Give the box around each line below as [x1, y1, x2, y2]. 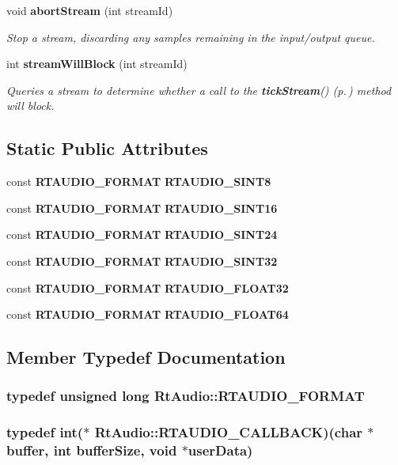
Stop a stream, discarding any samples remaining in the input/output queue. [6, 28, 375, 45]
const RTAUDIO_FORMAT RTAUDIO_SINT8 [6, 173, 271, 190]
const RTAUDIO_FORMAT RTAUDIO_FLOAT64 [6, 306, 289, 323]
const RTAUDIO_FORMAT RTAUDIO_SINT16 [6, 199, 278, 216]
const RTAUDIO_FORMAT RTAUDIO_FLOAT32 [6, 279, 289, 296]
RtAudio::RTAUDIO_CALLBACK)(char [94, 422, 363, 442]
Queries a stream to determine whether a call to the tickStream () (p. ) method [6, 81, 392, 98]
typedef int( [6, 422, 84, 442]
